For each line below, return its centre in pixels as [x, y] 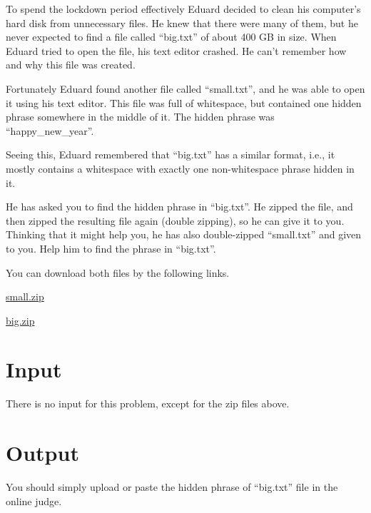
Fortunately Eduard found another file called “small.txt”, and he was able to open [185, 88]
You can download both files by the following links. [118, 272]
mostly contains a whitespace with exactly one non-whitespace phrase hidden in [180, 168]
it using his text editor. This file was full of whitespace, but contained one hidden [184, 102]
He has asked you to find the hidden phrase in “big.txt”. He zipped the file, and [179, 207]
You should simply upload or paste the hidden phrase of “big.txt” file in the [172, 487]
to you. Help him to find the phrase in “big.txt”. [111, 248]
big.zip [20, 320]
